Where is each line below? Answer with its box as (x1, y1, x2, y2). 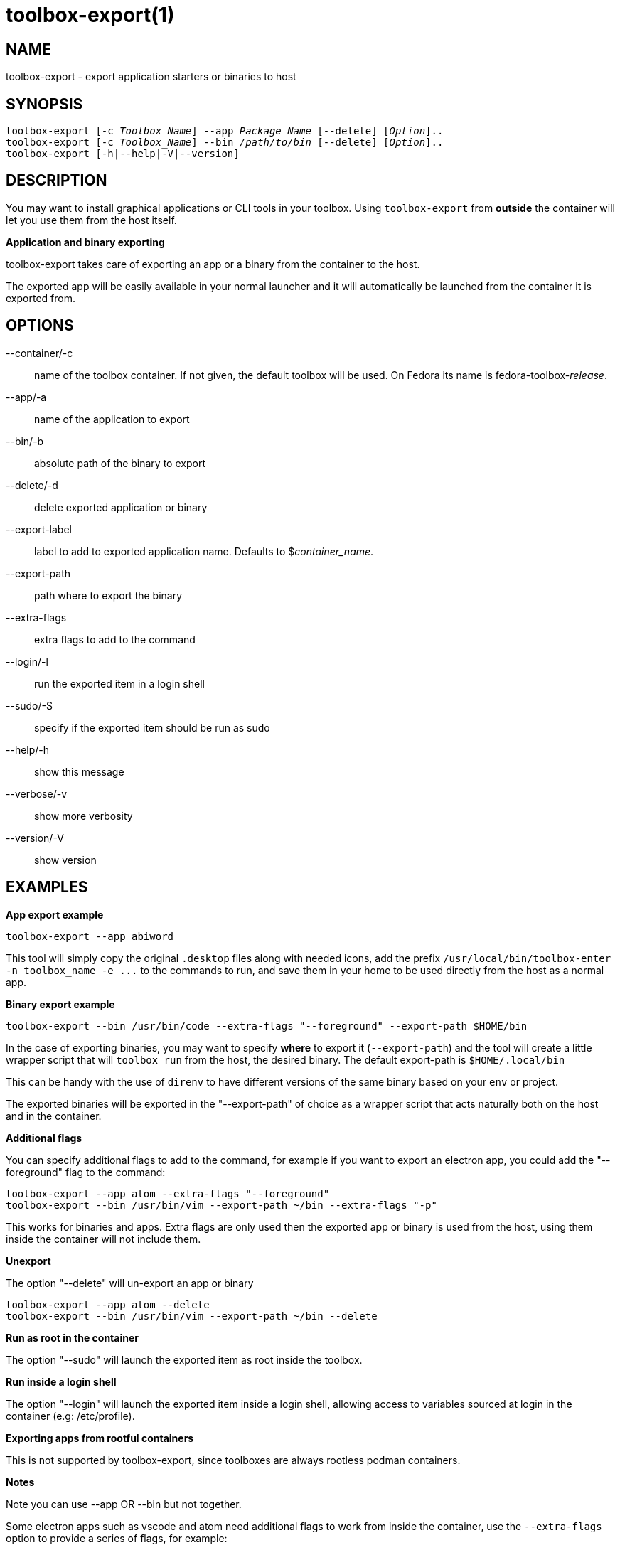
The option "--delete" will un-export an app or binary (6, 1276, 254, 1289)
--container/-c (6, 346, 73, 359)
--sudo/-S (6, 699, 53, 712)
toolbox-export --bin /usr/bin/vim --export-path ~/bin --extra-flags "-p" (6, 1199, 437, 1211)
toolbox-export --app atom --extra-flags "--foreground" (6, 1187, 330, 1199)
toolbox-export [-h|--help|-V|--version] (6, 148, 240, 160)
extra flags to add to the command (34, 633, 196, 646)
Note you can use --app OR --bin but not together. (6, 1497, 242, 1510)
